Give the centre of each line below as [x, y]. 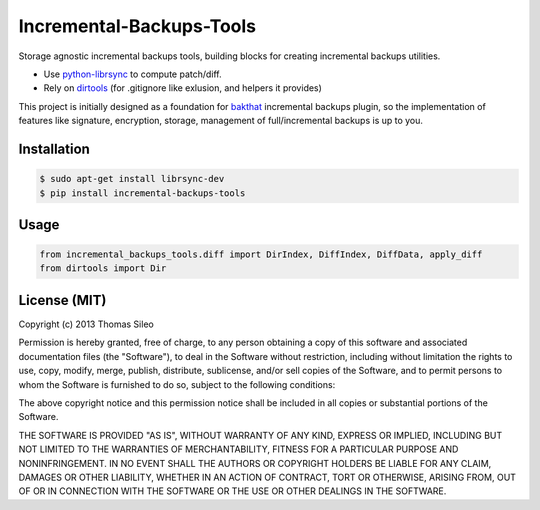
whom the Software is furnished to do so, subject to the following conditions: [177, 384]
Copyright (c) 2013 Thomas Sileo [86, 324]
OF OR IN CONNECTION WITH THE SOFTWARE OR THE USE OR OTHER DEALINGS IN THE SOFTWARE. [232, 491]
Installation [54, 148]
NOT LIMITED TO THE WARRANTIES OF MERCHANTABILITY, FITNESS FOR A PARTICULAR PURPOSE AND [238, 449]
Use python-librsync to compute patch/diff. [132, 74]
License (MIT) [62, 300]
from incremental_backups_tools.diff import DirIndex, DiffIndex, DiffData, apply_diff [261, 254]
